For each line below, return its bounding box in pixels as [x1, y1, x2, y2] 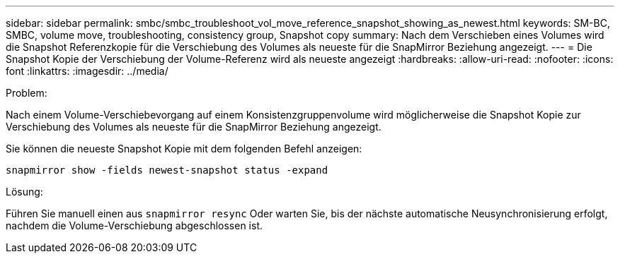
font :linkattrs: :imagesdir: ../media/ [6, 65, 168, 77]
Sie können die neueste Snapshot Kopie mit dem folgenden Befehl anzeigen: [6, 143, 362, 155]
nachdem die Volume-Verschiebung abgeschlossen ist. [6, 219, 263, 231]
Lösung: [6, 186, 43, 198]
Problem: [6, 87, 47, 99]
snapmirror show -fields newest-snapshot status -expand [6, 164, 328, 176]
